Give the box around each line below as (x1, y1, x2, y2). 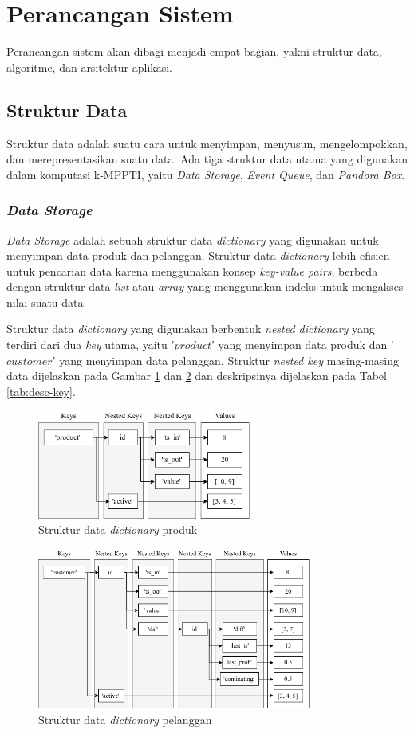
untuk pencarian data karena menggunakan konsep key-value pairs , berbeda (6, 262, 378, 279)
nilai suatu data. (6, 293, 87, 310)
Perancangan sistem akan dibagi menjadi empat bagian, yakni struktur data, (6, 43, 382, 60)
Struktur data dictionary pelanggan (38, 711, 212, 727)
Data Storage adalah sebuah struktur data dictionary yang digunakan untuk (6, 231, 379, 248)
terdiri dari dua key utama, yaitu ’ (6, 336, 175, 353)
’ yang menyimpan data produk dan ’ (211, 336, 394, 353)
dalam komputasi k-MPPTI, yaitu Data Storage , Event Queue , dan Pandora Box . (6, 166, 405, 182)
